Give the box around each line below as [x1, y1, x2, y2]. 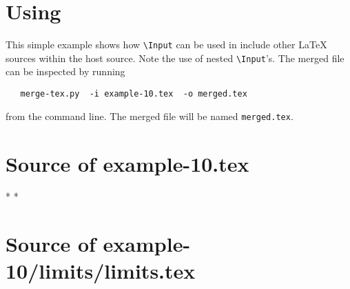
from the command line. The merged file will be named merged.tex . [6, 108, 294, 123]
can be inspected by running [6, 64, 125, 79]
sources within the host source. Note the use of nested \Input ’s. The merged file [6, 50, 344, 65]
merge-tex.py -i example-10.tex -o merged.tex [20, 89, 247, 99]
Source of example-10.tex [6, 149, 249, 177]
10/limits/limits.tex [6, 257, 196, 285]
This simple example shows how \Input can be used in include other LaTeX [6, 37, 327, 52]
